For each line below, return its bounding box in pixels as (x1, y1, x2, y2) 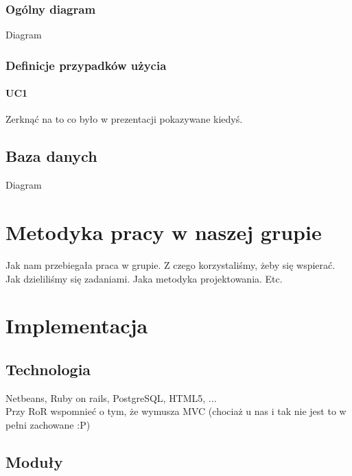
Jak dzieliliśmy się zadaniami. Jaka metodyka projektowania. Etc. (5, 271, 283, 285)
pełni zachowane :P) (5, 417, 91, 431)
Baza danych (5, 145, 97, 167)
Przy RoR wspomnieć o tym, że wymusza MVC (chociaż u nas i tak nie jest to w (5, 404, 347, 418)
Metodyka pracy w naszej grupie (5, 218, 322, 246)
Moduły (5, 451, 63, 472)
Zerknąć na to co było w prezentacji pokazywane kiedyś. (5, 112, 243, 126)
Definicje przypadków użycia (5, 56, 167, 73)
